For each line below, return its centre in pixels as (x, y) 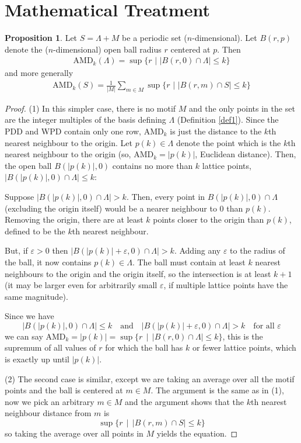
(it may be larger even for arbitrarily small (81, 285)
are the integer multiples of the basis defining (85, 120)
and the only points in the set (242, 108)
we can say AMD (35, 336)
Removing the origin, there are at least (74, 219)
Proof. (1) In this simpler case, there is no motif (90, 108)
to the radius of (258, 250)
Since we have (29, 316)
